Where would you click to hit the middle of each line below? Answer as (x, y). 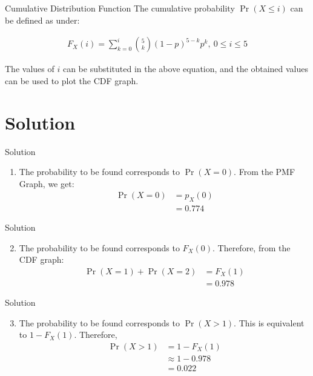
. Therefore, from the (252, 247)
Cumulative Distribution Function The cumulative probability (120, 8)
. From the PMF (265, 172)
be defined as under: (42, 20)
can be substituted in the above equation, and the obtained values (186, 69)
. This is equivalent (269, 322)
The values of (30, 69)
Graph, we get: (47, 183)
